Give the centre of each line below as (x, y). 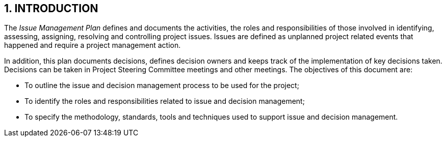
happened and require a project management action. (93, 45)
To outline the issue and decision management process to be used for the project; (162, 86)
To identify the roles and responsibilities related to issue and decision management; (165, 101)
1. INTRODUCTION (51, 8)
